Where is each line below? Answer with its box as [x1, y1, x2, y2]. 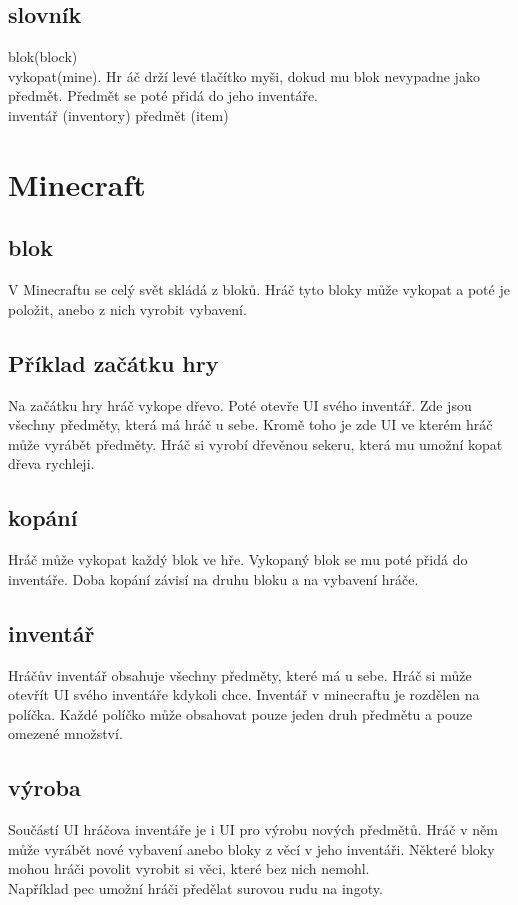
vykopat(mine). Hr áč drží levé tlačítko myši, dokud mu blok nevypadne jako [8, 65, 480, 86]
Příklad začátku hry [8, 347, 219, 378]
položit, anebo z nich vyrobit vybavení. [8, 298, 247, 319]
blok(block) [8, 46, 78, 67]
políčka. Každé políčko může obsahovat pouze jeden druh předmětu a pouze [8, 703, 473, 724]
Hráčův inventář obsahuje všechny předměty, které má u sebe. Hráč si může [8, 664, 472, 685]
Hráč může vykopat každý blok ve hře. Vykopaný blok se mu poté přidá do [8, 549, 468, 570]
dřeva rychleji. [8, 453, 95, 474]
